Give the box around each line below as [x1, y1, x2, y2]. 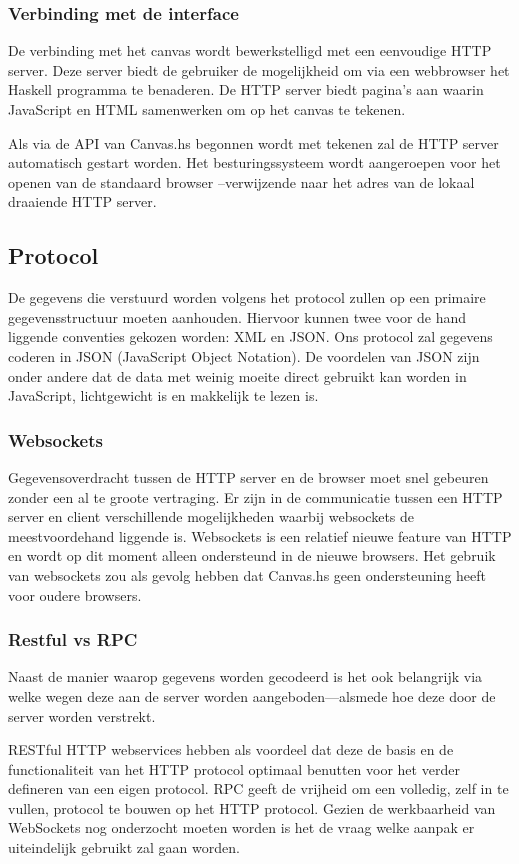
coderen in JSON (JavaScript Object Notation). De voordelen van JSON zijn [8, 345, 480, 366]
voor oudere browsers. [8, 584, 142, 605]
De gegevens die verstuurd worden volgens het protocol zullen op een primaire [8, 287, 486, 308]
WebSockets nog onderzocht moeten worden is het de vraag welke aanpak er [8, 817, 475, 838]
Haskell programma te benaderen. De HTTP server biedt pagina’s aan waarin [8, 79, 484, 100]
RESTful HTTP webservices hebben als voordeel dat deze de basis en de [8, 739, 454, 760]
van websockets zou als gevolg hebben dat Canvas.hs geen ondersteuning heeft [8, 564, 487, 585]
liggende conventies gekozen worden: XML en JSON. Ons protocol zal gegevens [8, 326, 493, 347]
